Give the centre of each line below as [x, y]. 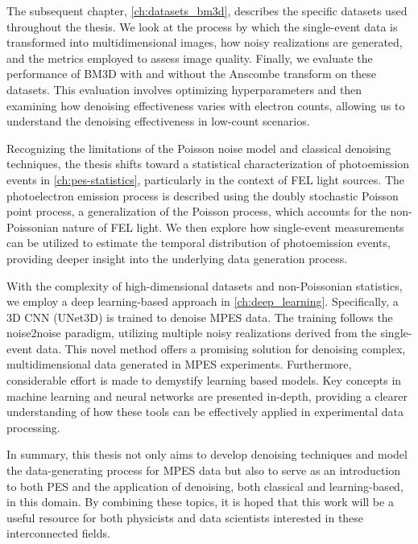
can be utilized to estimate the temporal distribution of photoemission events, [199, 243]
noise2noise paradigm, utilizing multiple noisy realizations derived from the [192, 333]
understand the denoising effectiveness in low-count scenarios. [158, 121]
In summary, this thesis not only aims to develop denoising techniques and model [207, 454]
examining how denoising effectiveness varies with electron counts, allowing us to [206, 105]
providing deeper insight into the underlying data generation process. [177, 258]
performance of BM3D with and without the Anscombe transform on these [191, 74]
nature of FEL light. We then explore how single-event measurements [233, 227]
